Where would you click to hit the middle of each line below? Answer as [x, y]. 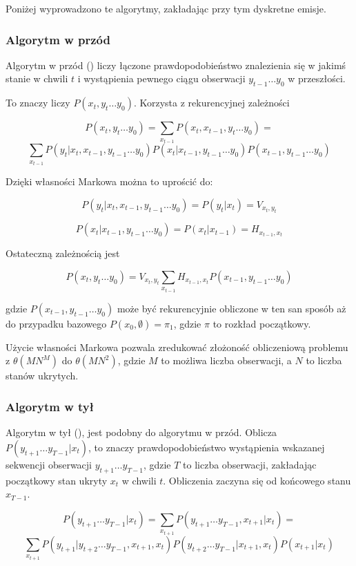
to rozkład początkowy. [262, 323]
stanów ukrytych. [42, 376]
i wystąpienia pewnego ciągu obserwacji [161, 78]
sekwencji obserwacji [49, 464]
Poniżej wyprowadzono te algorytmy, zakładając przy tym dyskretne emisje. [166, 8]
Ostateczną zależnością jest [63, 253]
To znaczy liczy [38, 103]
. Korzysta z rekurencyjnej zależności [211, 103]
